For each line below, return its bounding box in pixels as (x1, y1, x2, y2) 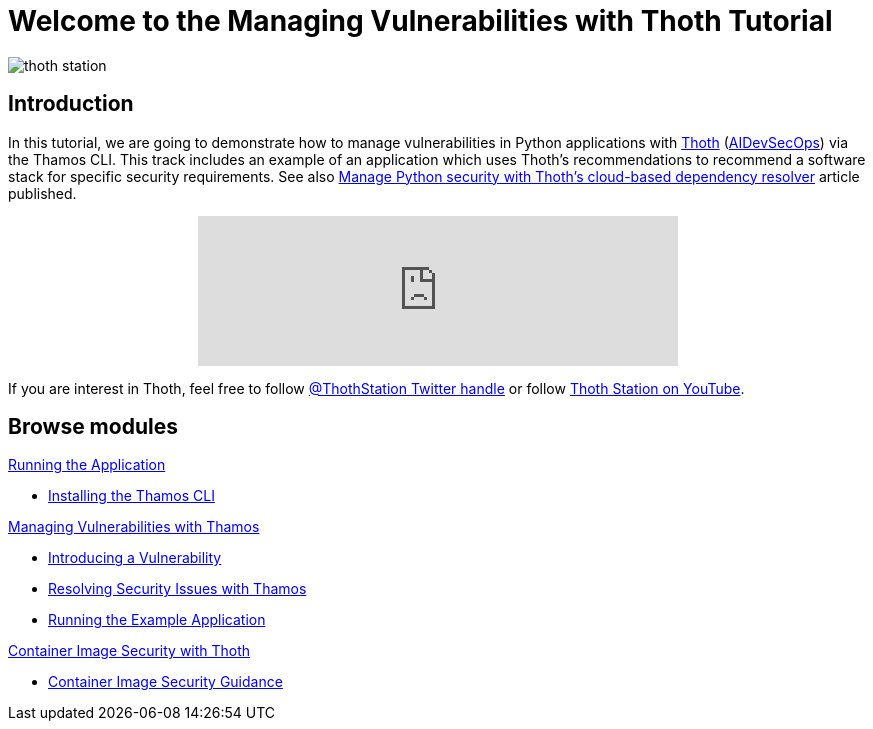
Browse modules (8, 414, 178, 440)
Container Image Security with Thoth (8, 642, 251, 660)
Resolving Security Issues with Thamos (48, 580, 307, 598)
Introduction (8, 91, 134, 117)
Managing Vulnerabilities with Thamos (8, 518, 260, 536)
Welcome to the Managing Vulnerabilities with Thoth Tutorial (8, 4, 833, 38)
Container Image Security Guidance (48, 673, 283, 691)
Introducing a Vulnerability (48, 549, 222, 567)
